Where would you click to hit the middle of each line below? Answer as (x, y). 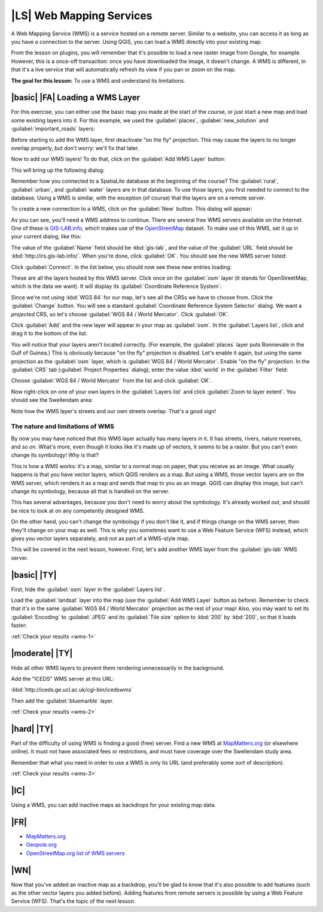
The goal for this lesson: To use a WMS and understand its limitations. (98, 80)
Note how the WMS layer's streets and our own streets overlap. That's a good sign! (114, 411)
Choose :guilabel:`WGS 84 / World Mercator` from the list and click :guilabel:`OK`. (112, 381)
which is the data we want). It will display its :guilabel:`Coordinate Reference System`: (116, 286)
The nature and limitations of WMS (63, 426)
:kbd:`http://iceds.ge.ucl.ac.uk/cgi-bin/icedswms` (72, 690)
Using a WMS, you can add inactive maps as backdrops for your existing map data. (114, 805)
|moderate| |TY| (42, 654)
